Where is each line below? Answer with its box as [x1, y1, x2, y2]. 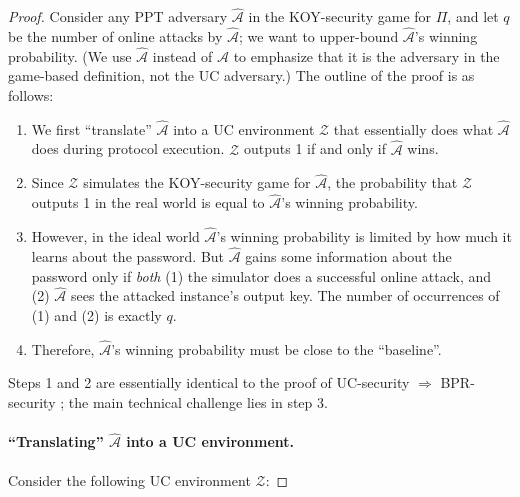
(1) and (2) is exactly [31, 304, 162, 325]
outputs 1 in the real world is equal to [31, 192, 265, 213]
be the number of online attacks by [8, 26, 223, 47]
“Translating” [8, 431, 104, 452]
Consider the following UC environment [8, 469, 251, 490]
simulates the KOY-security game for [83, 172, 311, 193]
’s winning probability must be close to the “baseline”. [111, 338, 442, 359]
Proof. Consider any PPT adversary [8, 6, 228, 27]
